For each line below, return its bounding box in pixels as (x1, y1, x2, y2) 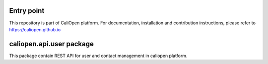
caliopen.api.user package (9, 40, 94, 48)
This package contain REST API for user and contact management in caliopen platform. (9, 53, 188, 59)
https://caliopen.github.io (9, 26, 61, 32)
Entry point (9, 6, 45, 15)
